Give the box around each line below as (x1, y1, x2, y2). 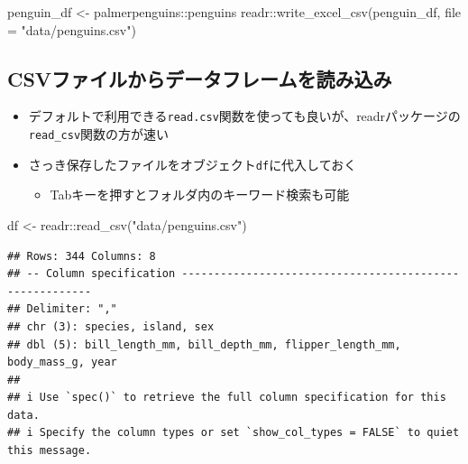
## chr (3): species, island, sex (7, 320, 215, 333)
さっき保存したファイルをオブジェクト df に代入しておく (28, 154, 357, 173)
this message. (7, 444, 92, 458)
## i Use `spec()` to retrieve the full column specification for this (7, 391, 446, 404)
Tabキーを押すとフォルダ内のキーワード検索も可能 (50, 185, 350, 204)
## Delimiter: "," (7, 302, 117, 316)
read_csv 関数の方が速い (28, 125, 170, 144)
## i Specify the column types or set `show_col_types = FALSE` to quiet (7, 426, 460, 440)
